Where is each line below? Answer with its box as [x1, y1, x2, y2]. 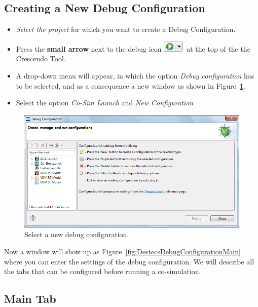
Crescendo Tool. [16, 53, 66, 64]
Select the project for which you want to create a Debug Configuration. [16, 24, 236, 34]
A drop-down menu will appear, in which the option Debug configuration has [16, 70, 254, 81]
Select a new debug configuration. [24, 229, 129, 240]
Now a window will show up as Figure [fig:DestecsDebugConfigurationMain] [4, 246, 241, 256]
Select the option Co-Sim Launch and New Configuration [16, 97, 194, 108]
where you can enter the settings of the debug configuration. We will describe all [4, 256, 254, 266]
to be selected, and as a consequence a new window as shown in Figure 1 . [16, 80, 245, 91]
